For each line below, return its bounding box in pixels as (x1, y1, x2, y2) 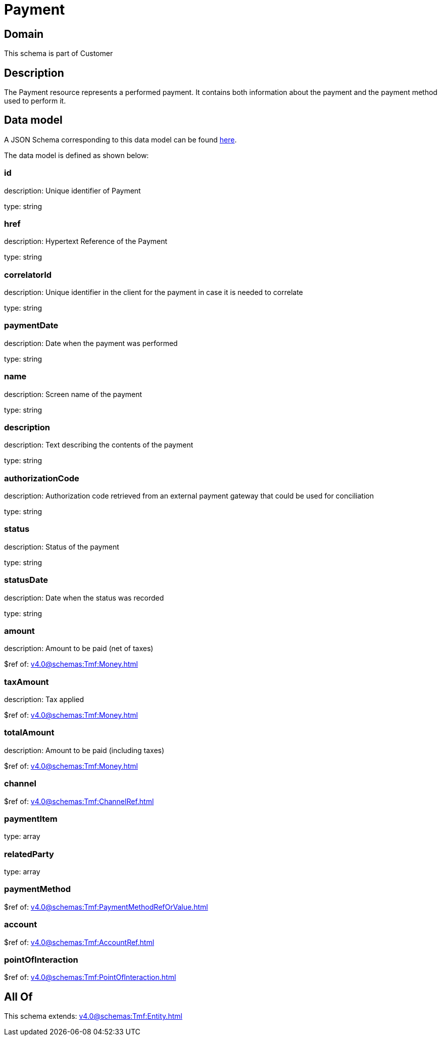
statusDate (4, 575, 48, 585)
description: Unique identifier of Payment (4, 186, 141, 195)
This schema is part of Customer (4, 49, 113, 58)
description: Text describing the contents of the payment (4, 440, 193, 450)
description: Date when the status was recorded (4, 593, 164, 602)
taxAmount (4, 676, 49, 687)
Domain (4, 27, 44, 40)
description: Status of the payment (4, 542, 119, 551)
